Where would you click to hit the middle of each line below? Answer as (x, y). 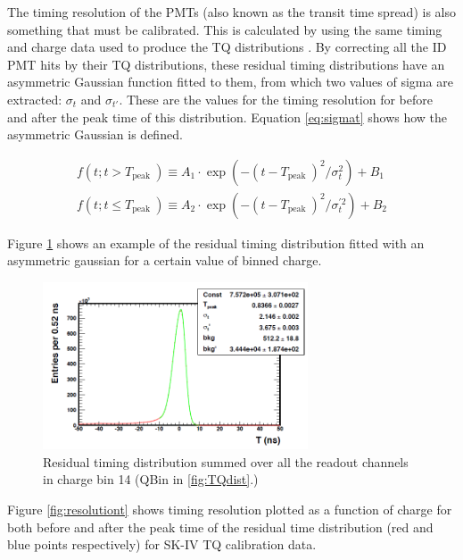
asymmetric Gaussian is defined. (95, 134)
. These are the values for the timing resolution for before (276, 99)
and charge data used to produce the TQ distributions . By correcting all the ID (227, 47)
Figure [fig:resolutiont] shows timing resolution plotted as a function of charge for (230, 509)
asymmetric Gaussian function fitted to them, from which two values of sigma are (230, 82)
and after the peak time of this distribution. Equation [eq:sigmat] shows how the (227, 117)
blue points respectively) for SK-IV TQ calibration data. (162, 544)
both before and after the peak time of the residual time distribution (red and (220, 527)
